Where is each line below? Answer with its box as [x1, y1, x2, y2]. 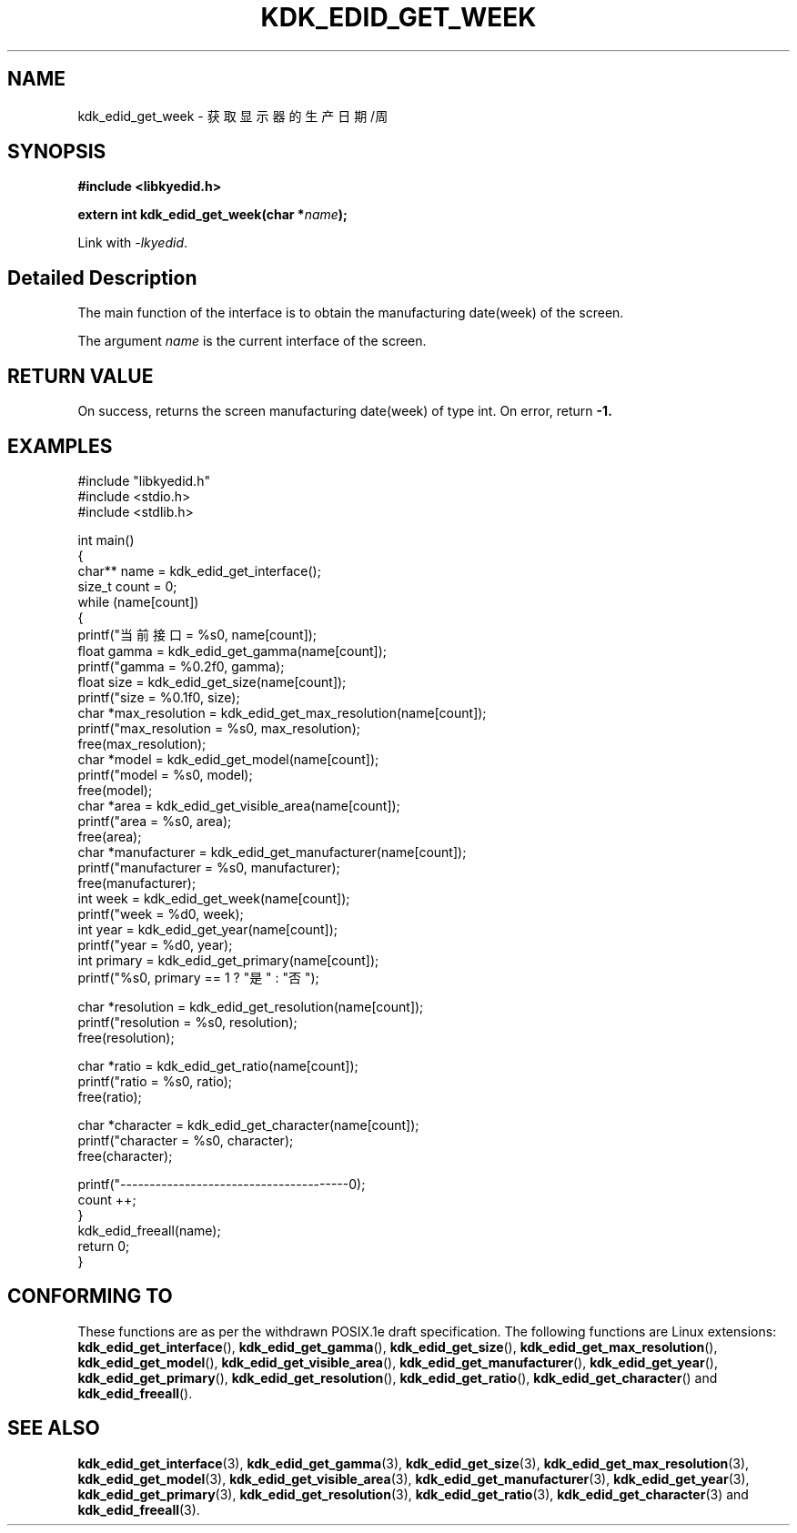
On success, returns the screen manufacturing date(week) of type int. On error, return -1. [77, 403, 612, 419]
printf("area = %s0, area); [77, 812, 232, 829]
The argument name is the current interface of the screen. [77, 333, 427, 349]
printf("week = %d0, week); [77, 905, 244, 922]
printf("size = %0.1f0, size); [77, 689, 240, 705]
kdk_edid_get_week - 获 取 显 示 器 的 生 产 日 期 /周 [77, 107, 388, 124]
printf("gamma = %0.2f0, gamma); [77, 658, 285, 674]
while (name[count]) [77, 593, 199, 610]
